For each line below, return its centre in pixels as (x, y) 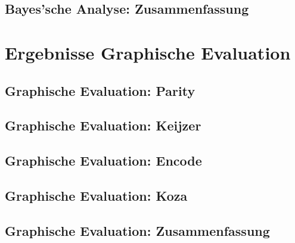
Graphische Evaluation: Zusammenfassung (137, 230)
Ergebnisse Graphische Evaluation (148, 52)
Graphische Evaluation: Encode (103, 161)
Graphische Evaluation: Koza (96, 195)
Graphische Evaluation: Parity (100, 90)
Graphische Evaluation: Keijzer (103, 125)
